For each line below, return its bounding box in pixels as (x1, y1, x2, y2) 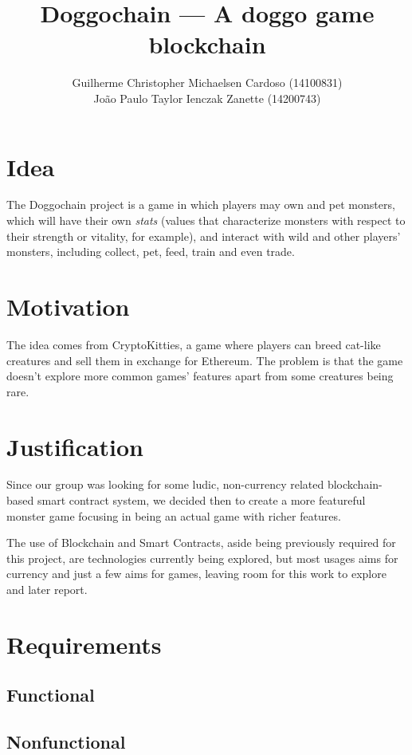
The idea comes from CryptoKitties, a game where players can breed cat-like (6, 336, 381, 352)
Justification (6, 430, 143, 462)
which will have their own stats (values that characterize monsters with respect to (6, 212, 406, 229)
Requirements (6, 627, 162, 660)
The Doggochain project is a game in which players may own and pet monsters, (6, 196, 395, 213)
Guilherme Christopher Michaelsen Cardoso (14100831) (72, 74, 343, 91)
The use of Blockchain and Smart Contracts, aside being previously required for (6, 534, 396, 551)
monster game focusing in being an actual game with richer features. (6, 507, 341, 524)
